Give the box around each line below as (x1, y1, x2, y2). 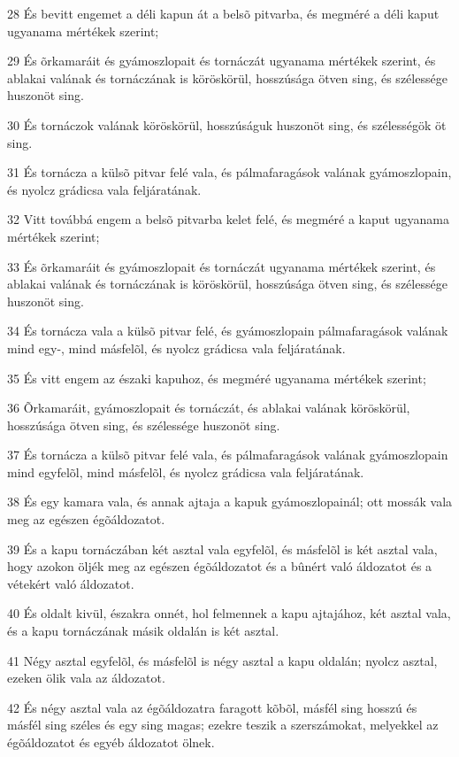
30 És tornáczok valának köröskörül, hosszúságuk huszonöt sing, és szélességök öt (7, 115, 447, 134)
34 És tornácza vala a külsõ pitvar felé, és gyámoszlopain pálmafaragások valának (7, 321, 448, 340)
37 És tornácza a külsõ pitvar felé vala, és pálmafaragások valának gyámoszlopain (7, 445, 448, 464)
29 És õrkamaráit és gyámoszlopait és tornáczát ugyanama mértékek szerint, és (7, 51, 436, 70)
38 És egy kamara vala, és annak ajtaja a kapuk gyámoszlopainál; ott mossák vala (7, 492, 453, 511)
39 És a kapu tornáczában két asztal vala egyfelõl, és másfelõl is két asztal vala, (7, 539, 438, 558)
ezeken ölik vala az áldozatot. (7, 668, 165, 687)
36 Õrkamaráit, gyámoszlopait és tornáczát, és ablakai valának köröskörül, (7, 398, 410, 417)
